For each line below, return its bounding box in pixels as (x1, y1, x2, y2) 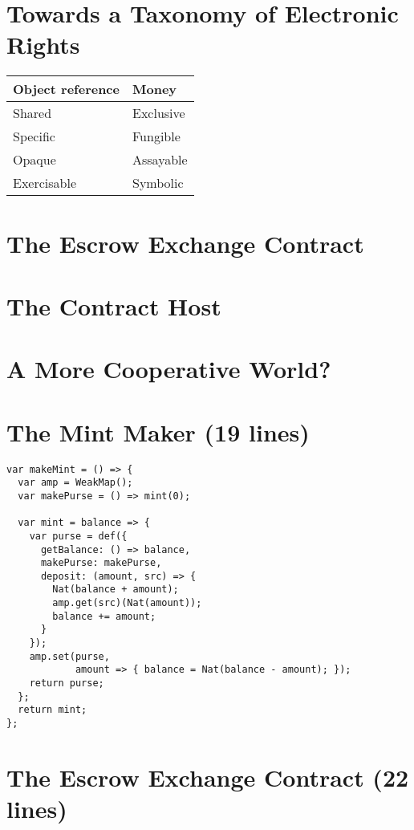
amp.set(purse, (29, 650, 110, 662)
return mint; (18, 704, 87, 716)
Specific (13, 127, 55, 146)
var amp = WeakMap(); (18, 477, 133, 489)
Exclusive (132, 104, 185, 123)
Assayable (132, 150, 188, 169)
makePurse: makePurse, (40, 557, 162, 569)
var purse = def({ (29, 530, 128, 542)
